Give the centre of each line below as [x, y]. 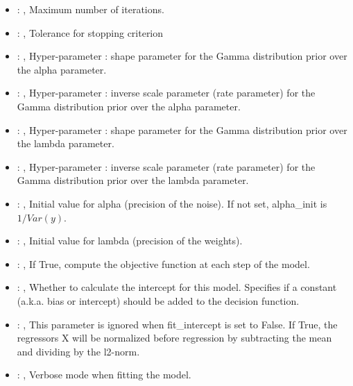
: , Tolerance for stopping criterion [90, 32]
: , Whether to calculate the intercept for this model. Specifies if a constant [177, 287]
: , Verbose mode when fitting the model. [104, 375]
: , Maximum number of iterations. [91, 9]
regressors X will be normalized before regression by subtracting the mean [174, 338]
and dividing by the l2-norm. [78, 351]
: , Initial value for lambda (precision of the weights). [130, 241]
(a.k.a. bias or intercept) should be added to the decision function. [158, 300]
